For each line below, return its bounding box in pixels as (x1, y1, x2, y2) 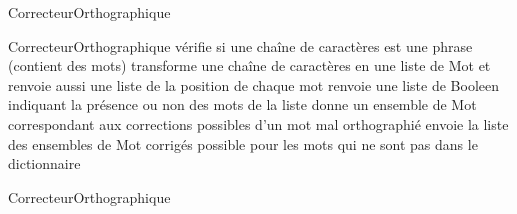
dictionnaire (8, 153, 81, 174)
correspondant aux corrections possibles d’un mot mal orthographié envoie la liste (8, 113, 509, 134)
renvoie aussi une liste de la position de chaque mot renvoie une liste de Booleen (8, 74, 500, 95)
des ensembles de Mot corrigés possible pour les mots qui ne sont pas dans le (8, 133, 478, 154)
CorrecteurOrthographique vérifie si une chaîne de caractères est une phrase (8, 35, 473, 56)
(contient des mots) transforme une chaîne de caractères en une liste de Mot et (8, 55, 491, 76)
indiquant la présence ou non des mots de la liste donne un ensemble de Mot (8, 94, 477, 115)
